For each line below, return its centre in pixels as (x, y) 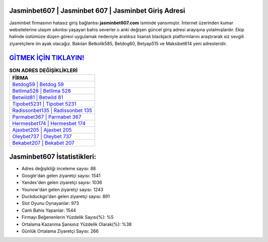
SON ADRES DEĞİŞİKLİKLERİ (43, 70)
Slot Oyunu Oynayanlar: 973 (50, 203)
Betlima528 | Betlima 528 (42, 91)
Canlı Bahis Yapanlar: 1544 (49, 210)
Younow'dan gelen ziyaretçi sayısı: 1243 (63, 189)
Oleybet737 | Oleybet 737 (42, 136)
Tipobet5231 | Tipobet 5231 (44, 104)
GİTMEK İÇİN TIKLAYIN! (47, 58)
